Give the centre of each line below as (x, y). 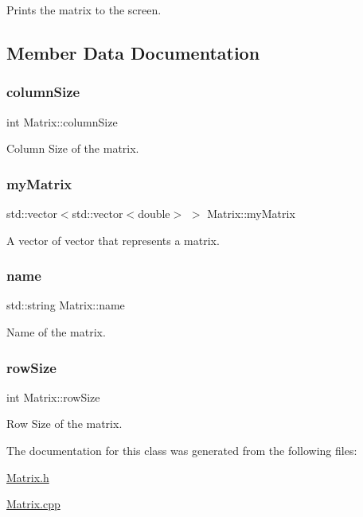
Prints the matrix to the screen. (84, 10)
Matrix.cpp (33, 504)
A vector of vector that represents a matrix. (113, 240)
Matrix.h (28, 477)
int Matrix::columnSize (62, 121)
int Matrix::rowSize (53, 396)
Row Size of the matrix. (64, 424)
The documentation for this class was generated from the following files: (182, 450)
